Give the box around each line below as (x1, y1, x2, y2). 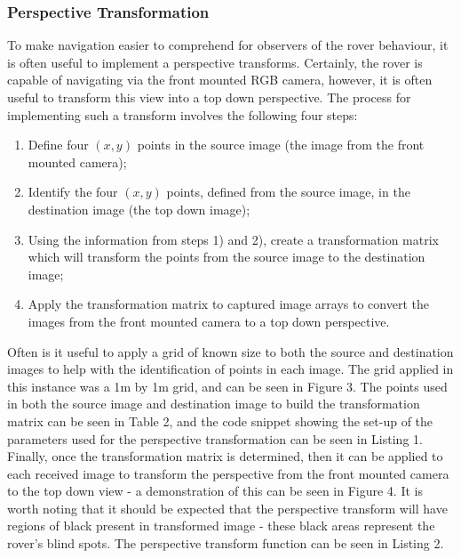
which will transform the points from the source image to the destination (28, 247, 425, 266)
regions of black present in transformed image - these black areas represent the (7, 516, 435, 535)
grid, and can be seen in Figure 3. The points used (172, 376, 448, 395)
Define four (28, 135, 89, 154)
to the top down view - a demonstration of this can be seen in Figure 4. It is (7, 481, 423, 500)
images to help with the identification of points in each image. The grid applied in (7, 360, 454, 378)
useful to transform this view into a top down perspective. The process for (7, 88, 411, 106)
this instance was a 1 (7, 376, 121, 395)
